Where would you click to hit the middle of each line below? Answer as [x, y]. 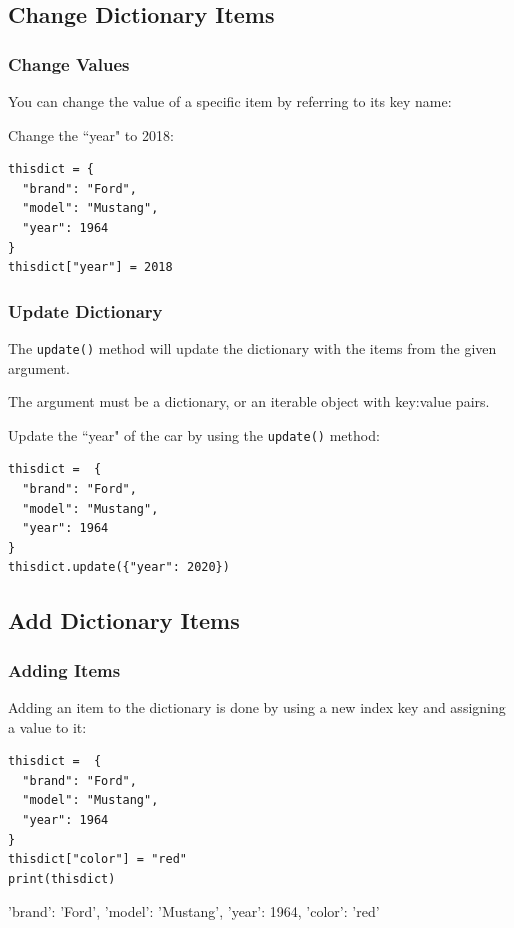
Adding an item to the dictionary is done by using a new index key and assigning [257, 707]
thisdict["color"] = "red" [97, 859]
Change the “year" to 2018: [91, 134]
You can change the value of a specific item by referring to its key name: [230, 101]
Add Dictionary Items [124, 620]
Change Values [69, 63]
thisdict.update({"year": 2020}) [119, 567]
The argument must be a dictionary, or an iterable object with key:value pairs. [249, 401]
